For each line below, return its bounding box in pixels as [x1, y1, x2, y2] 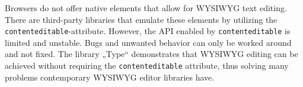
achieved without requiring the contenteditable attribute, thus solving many [5, 59, 289, 72]
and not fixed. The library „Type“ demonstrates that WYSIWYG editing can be [5, 48, 298, 60]
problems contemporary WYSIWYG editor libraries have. [5, 71, 215, 83]
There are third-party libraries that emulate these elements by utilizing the [5, 13, 278, 25]
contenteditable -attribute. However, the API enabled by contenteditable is [5, 25, 291, 37]
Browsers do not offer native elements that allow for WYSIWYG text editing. [5, 2, 287, 14]
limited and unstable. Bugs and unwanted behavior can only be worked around [5, 36, 292, 48]
